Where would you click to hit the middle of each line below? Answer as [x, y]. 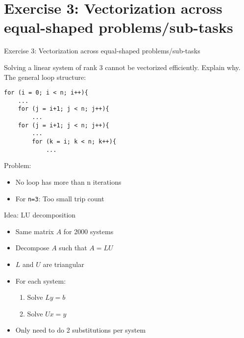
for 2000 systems [88, 231]
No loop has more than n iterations [68, 181]
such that [73, 248]
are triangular [63, 264]
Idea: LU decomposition [40, 215]
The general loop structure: [45, 77]
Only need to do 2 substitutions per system [81, 330]
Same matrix [35, 231]
